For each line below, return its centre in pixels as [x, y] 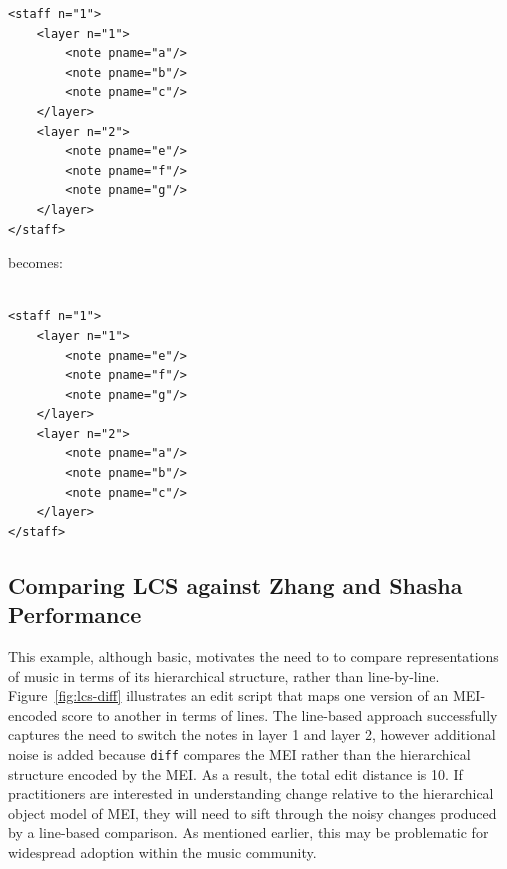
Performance [75, 614]
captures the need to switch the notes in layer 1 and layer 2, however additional [252, 734]
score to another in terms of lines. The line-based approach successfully [280, 714]
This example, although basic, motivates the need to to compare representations [253, 656]
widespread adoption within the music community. [162, 852]
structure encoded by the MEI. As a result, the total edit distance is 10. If [235, 773]
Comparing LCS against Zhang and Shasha [235, 584]
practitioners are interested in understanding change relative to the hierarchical [251, 793]
